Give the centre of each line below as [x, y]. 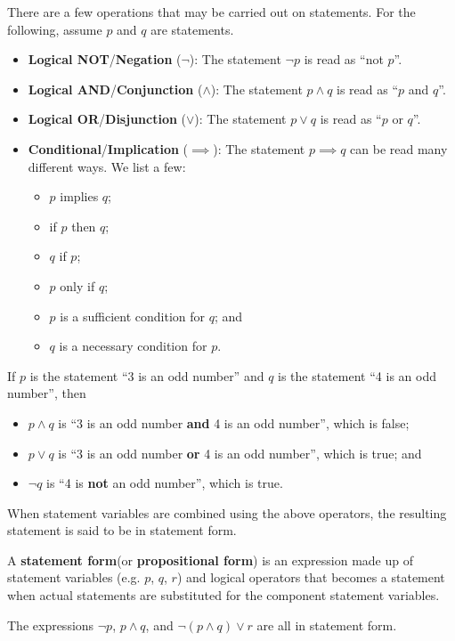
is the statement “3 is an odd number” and [147, 375]
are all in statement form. [327, 625]
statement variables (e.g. [74, 577]
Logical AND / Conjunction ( [115, 89]
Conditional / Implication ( [108, 148]
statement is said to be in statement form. [122, 530]
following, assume [55, 29]
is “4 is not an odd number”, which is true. [165, 483]
